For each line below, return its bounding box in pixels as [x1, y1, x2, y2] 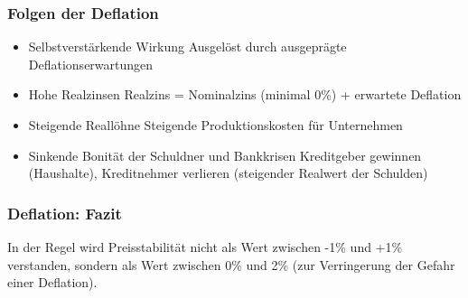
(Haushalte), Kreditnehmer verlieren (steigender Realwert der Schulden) [28, 163, 428, 182]
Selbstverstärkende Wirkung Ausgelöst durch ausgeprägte [28, 37, 347, 56]
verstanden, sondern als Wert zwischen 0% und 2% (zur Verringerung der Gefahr [7, 255, 455, 274]
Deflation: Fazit [7, 201, 122, 224]
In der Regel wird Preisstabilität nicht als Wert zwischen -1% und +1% [7, 237, 403, 256]
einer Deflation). [7, 273, 98, 292]
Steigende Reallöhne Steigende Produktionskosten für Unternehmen [28, 116, 403, 134]
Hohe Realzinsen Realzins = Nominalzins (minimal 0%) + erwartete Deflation [28, 85, 462, 104]
